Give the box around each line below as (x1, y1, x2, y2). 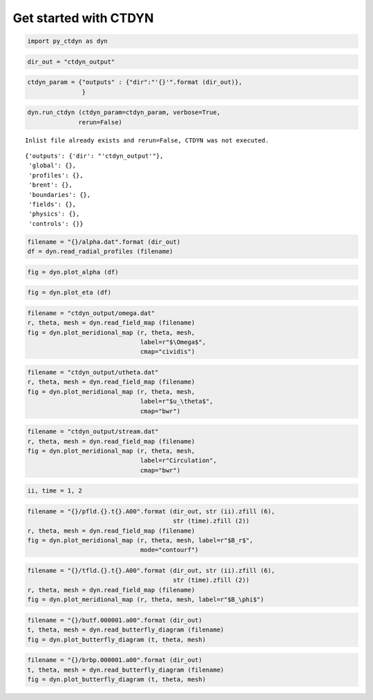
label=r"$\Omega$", (140, 339, 207, 346)
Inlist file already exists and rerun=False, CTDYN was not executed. (25, 136, 269, 144)
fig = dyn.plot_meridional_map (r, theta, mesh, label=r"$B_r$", (27, 536, 254, 545)
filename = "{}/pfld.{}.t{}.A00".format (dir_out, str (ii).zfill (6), (27, 507, 276, 515)
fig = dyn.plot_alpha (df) (27, 268, 119, 276)
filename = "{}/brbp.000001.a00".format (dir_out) (27, 656, 203, 664)
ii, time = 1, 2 (27, 487, 83, 495)
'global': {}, (28, 162, 77, 169)
